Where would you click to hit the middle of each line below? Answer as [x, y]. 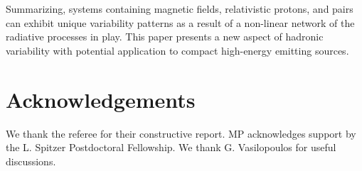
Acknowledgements [101, 99]
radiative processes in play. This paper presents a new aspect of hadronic [165, 37]
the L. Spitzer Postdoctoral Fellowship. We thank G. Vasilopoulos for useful [171, 147]
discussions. [31, 161]
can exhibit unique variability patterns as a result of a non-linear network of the [180, 22]
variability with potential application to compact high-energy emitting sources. [177, 50]
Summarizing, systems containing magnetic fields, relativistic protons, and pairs [180, 9]
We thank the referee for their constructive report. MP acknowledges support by [181, 133]
